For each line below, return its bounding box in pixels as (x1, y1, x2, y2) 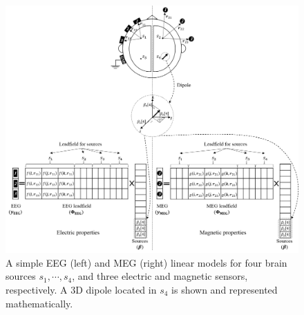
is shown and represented (171, 282, 278, 296)
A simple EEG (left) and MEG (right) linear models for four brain (6, 255, 287, 269)
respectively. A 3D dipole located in (6, 282, 157, 296)
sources (6, 269, 36, 283)
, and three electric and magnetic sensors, (72, 269, 248, 283)
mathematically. (6, 296, 73, 310)
